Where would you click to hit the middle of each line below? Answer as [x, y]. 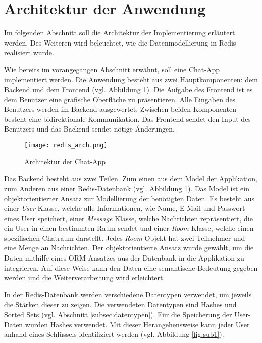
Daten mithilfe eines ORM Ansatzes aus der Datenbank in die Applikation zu [124, 258]
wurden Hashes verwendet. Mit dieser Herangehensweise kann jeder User [137, 324]
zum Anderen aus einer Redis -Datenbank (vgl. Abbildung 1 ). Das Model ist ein [127, 188]
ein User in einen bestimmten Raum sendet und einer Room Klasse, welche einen [129, 228]
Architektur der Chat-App [65, 161]
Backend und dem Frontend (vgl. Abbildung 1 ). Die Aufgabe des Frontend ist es [128, 89]
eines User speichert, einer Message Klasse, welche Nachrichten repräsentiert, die [128, 218]
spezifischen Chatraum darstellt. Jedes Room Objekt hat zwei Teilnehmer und [125, 238]
